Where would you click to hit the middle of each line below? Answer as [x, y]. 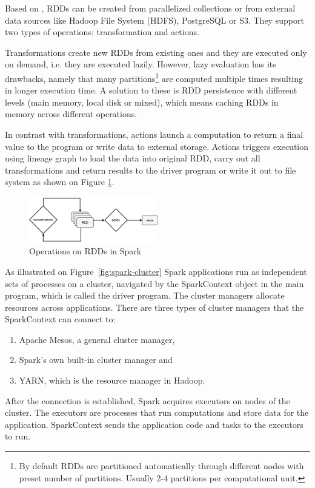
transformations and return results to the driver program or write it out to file [151, 170]
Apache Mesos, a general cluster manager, [97, 339]
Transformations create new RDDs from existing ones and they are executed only [156, 52]
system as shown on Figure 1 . [60, 182]
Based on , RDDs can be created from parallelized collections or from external [150, 8]
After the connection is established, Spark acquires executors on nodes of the [148, 400]
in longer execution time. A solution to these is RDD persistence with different [151, 90]
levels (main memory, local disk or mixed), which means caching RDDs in [142, 102]
